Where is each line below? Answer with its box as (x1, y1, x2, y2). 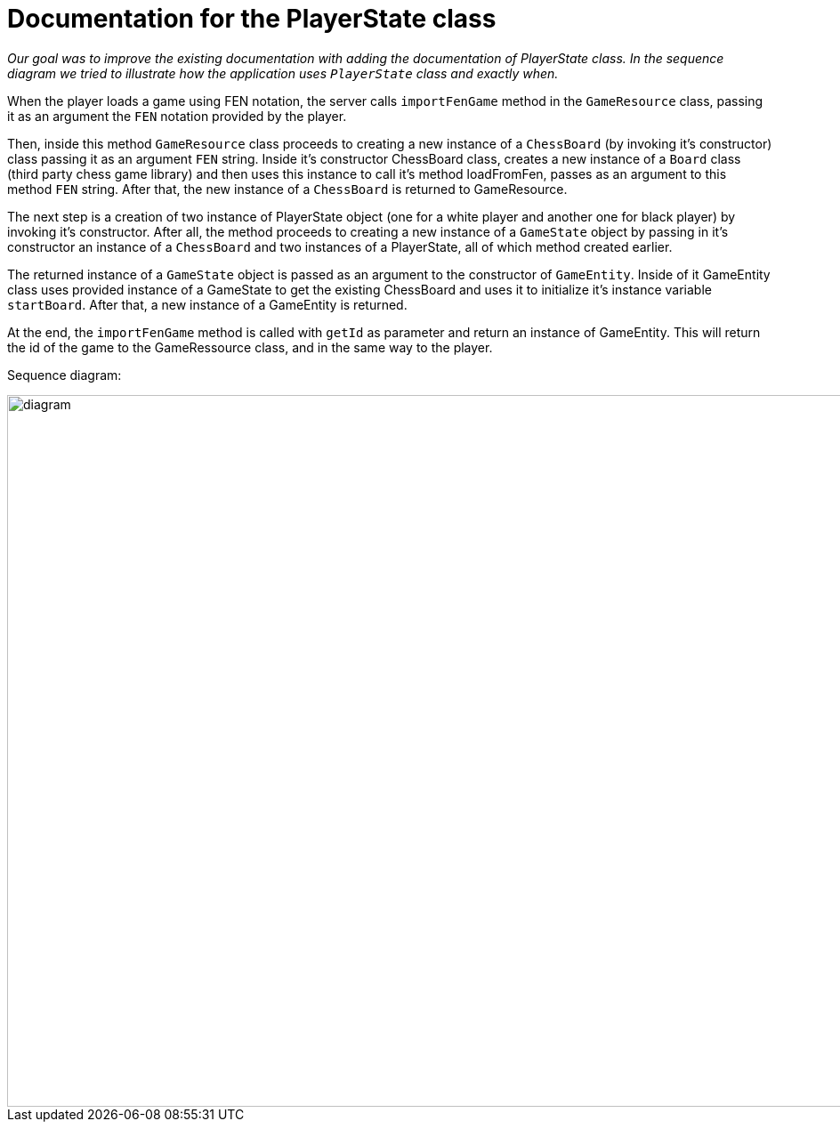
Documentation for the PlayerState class (7, 4, 497, 34)
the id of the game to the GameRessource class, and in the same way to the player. (7, 339, 493, 355)
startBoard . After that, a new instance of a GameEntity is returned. (7, 296, 408, 312)
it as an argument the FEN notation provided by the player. (7, 108, 347, 124)
